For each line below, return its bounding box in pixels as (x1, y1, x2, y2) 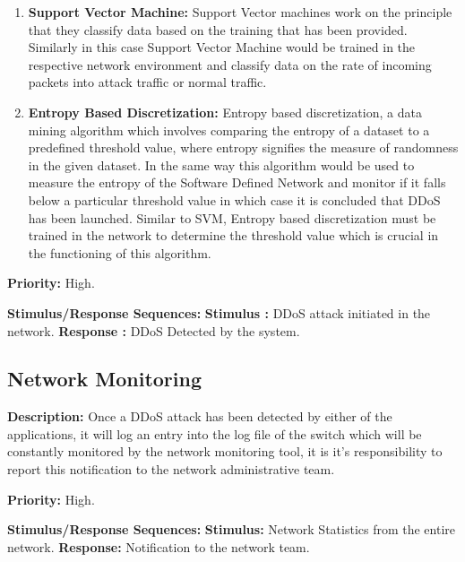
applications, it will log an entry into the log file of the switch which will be (7, 424, 422, 443)
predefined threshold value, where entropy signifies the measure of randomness (28, 138, 459, 157)
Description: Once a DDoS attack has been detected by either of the (7, 407, 392, 426)
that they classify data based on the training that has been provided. (28, 20, 408, 39)
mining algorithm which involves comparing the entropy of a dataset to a (28, 120, 430, 139)
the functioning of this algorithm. (28, 243, 211, 262)
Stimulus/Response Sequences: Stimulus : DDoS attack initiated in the (7, 303, 431, 322)
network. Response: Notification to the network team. (7, 537, 310, 556)
